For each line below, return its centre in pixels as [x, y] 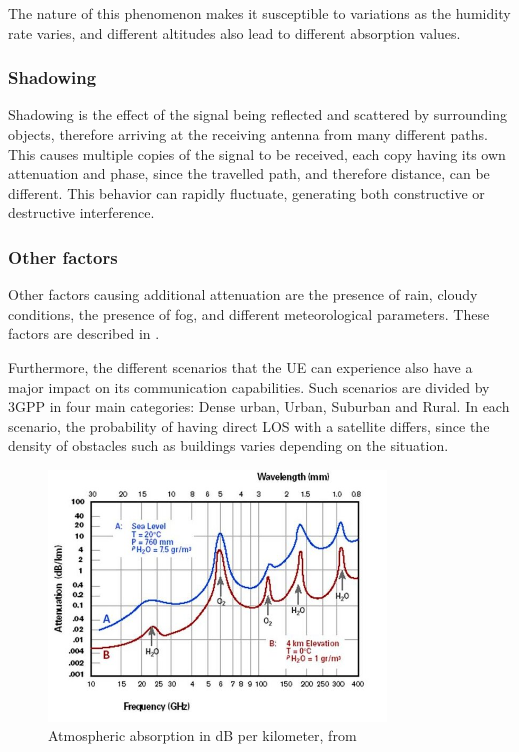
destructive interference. [81, 212]
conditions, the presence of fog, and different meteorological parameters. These [249, 313]
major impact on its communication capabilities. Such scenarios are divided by [249, 386]
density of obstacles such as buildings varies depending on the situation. [228, 445]
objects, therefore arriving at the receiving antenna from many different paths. [248, 134]
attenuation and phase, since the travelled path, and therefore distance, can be [249, 173]
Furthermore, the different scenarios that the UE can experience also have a [240, 366]
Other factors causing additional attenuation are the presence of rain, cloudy [243, 294]
